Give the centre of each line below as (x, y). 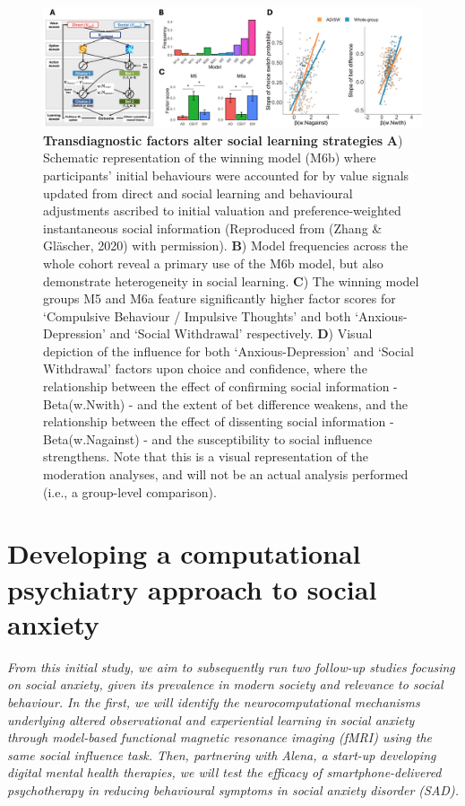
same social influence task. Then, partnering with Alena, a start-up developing (222, 754)
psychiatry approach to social (192, 588)
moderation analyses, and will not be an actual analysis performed (226, 474)
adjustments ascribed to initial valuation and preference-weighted (222, 210)
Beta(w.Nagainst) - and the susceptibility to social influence (208, 438)
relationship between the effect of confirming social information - (220, 386)
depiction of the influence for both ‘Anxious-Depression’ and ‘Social (228, 350)
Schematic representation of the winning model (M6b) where (210, 158)
